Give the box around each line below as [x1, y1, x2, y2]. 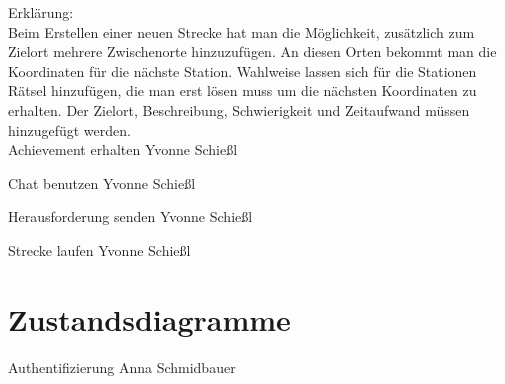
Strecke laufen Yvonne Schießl [8, 239, 191, 260]
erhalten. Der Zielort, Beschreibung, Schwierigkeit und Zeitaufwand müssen [8, 99, 470, 120]
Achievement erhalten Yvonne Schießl [8, 139, 238, 160]
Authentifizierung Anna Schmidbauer [8, 356, 236, 377]
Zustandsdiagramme [8, 298, 291, 339]
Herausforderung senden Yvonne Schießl [8, 206, 253, 227]
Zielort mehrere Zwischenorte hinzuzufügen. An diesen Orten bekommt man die [8, 41, 497, 62]
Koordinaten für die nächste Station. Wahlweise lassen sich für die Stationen [8, 60, 477, 81]
